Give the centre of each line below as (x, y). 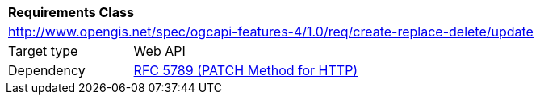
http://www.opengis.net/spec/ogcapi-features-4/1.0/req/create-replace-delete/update (271, 32)
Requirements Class (71, 12)
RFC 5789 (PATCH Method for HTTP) (246, 70)
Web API (159, 51)
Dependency (47, 70)
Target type (43, 51)
